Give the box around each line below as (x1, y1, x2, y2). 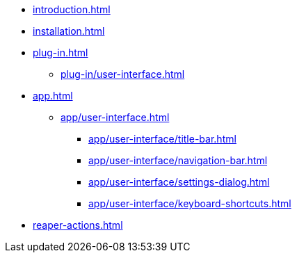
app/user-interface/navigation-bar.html (88, 154, 268, 166)
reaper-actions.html (33, 219, 123, 231)
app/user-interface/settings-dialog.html (88, 176, 270, 188)
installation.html (33, 25, 105, 37)
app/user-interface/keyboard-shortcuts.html (88, 197, 291, 209)
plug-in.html (33, 47, 88, 58)
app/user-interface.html (61, 111, 170, 123)
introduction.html (33, 3, 111, 15)
